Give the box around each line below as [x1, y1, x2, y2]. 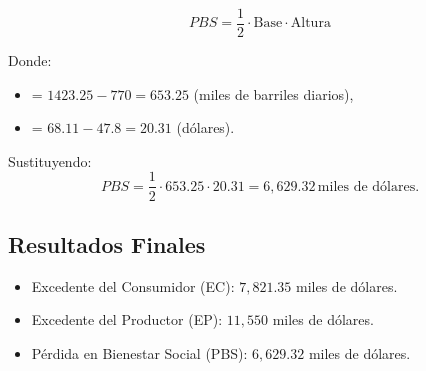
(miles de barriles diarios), [193, 83, 354, 104]
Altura [290, 16, 331, 31]
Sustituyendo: [8, 150, 92, 171]
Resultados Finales [8, 228, 206, 259]
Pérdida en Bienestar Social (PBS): [31, 342, 248, 363]
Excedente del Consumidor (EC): [31, 275, 235, 296]
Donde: [8, 50, 52, 71]
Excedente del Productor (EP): [31, 309, 223, 330]
